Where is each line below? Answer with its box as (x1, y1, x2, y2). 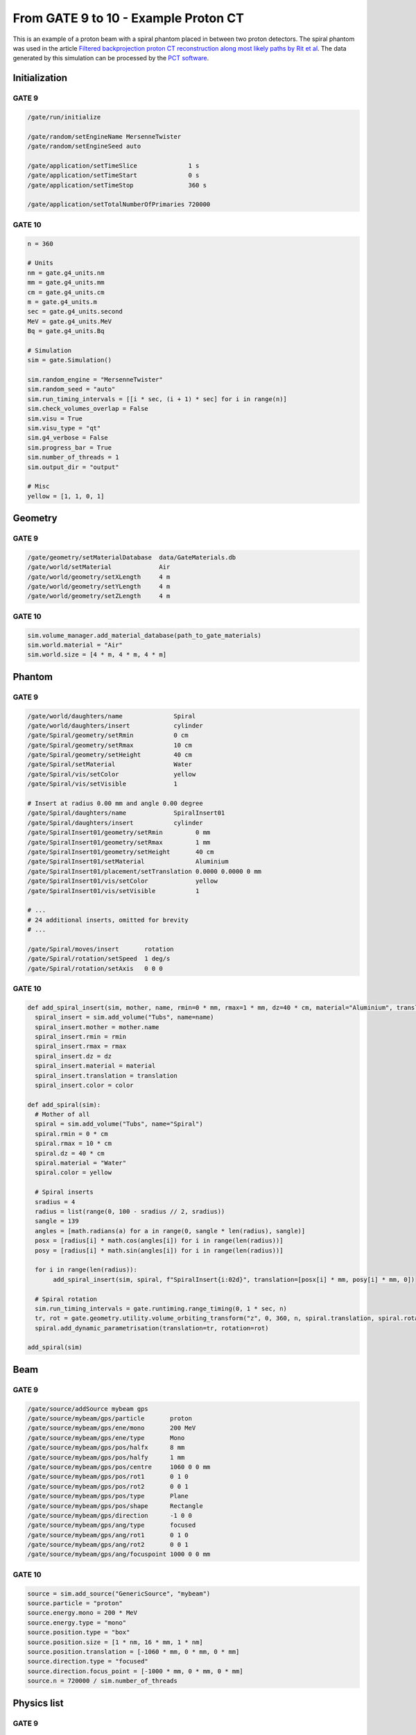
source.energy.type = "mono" (27, 1618, 127, 1627)
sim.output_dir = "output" (27, 463, 119, 471)
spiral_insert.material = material (35, 1062, 156, 1070)
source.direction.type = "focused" (27, 1657, 148, 1666)
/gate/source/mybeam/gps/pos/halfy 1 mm (27, 1453, 185, 1461)
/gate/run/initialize (27, 113, 101, 121)
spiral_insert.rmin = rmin (35, 1033, 127, 1040)
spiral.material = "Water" (35, 1159, 127, 1167)
